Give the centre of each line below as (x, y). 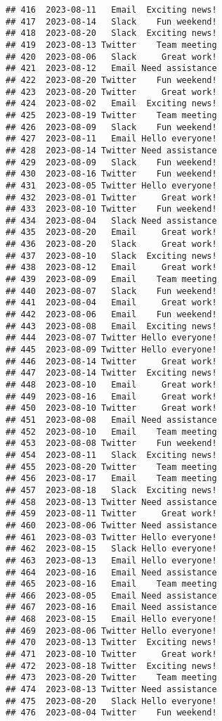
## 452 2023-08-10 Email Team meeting (111, 432)
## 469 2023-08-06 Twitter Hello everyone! (111, 631)
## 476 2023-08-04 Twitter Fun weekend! (111, 713)
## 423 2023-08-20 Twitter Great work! (111, 92)
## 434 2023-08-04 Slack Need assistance (111, 221)
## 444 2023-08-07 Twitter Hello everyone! (111, 338)
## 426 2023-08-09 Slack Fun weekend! (111, 127)
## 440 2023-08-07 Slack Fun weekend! (111, 291)
